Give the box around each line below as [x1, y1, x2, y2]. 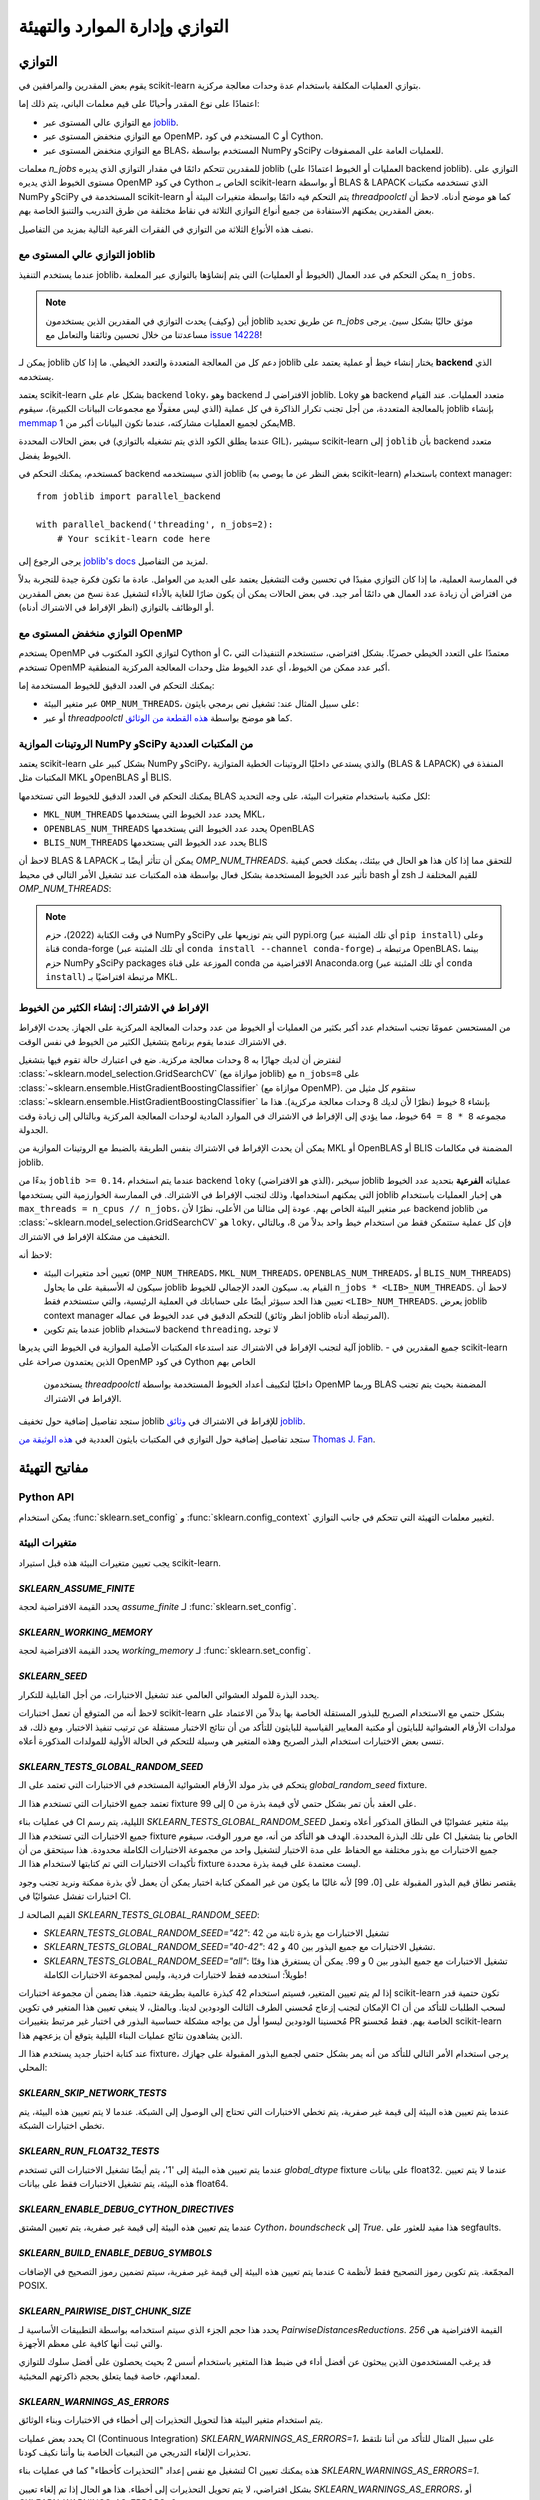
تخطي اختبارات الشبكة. [18, 2120, 105, 2132]
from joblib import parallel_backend [36, 491, 222, 502]
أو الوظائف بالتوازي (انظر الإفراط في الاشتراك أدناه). [18, 601, 215, 614]
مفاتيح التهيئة [18, 1460, 89, 1477]
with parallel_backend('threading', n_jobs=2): [36, 519, 274, 530]
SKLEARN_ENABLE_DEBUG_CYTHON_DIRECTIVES [18, 2203, 234, 2215]
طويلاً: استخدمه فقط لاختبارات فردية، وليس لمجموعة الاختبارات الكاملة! [43, 1969, 307, 1981]
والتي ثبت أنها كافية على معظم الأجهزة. [18, 2337, 163, 2349]
